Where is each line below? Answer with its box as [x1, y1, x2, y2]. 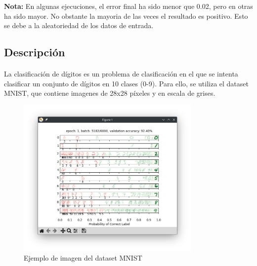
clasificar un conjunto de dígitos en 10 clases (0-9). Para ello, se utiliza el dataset [4, 78, 249, 88]
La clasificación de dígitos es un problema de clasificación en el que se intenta [4, 69, 238, 79]
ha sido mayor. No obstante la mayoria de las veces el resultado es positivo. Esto [4, 10, 248, 21]
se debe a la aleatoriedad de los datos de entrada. [4, 20, 154, 31]
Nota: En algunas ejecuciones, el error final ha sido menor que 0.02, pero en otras [4, 1, 253, 11]
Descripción [4, 44, 65, 60]
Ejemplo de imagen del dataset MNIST [24, 253, 142, 263]
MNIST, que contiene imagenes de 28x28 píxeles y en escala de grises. [4, 88, 215, 98]
